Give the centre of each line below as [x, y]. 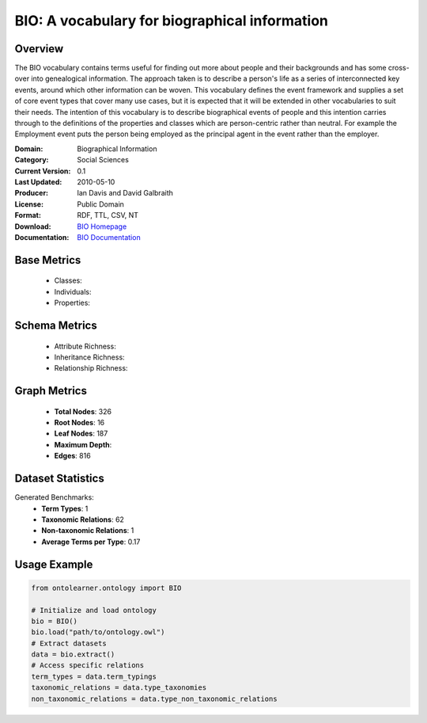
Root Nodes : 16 [79, 423]
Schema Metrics [56, 325]
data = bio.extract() [73, 655]
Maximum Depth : [83, 444]
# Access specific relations [88, 666]
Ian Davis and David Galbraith [125, 193]
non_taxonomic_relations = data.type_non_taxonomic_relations [154, 698]
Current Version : [43, 171]
